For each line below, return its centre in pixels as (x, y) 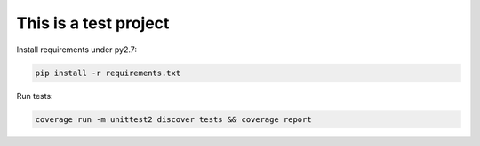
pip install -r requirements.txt (108, 73)
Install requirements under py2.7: (77, 50)
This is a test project (93, 23)
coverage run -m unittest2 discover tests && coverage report (173, 119)
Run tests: (35, 96)
